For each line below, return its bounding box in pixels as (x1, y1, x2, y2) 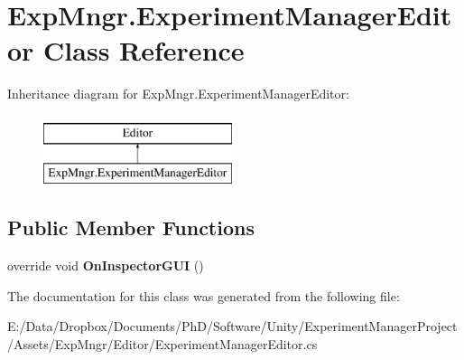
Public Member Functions (7, 213, 255, 242)
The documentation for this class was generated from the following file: (7, 286, 400, 305)
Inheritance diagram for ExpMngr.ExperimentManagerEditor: (7, 84, 349, 103)
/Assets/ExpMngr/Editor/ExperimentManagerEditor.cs (7, 335, 318, 354)
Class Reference (43, 32, 245, 69)
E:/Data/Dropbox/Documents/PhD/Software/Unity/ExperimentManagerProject (7, 317, 458, 336)
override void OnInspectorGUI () (7, 256, 204, 275)
